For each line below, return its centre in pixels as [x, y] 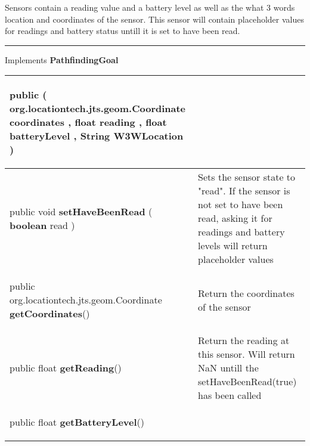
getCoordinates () [50, 314]
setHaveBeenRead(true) [247, 382]
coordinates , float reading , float [88, 122]
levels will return [233, 246]
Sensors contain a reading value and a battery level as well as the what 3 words [150, 7]
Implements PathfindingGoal [62, 59]
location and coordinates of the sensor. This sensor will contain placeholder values [154, 19]
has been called [230, 395]
